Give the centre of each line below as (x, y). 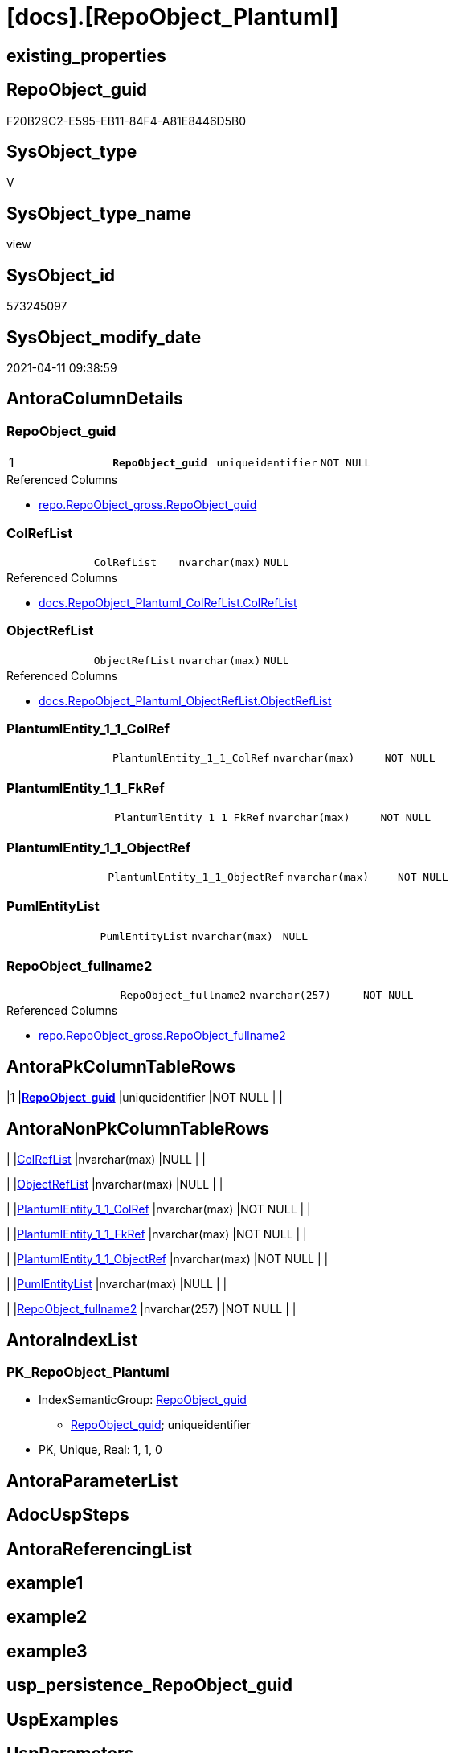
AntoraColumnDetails (95, 399)
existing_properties (86, 55)
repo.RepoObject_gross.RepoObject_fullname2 (162, 1036)
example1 (45, 1583)
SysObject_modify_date (104, 337)
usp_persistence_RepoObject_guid (150, 1685)
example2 (47, 1617)
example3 (47, 1651)
